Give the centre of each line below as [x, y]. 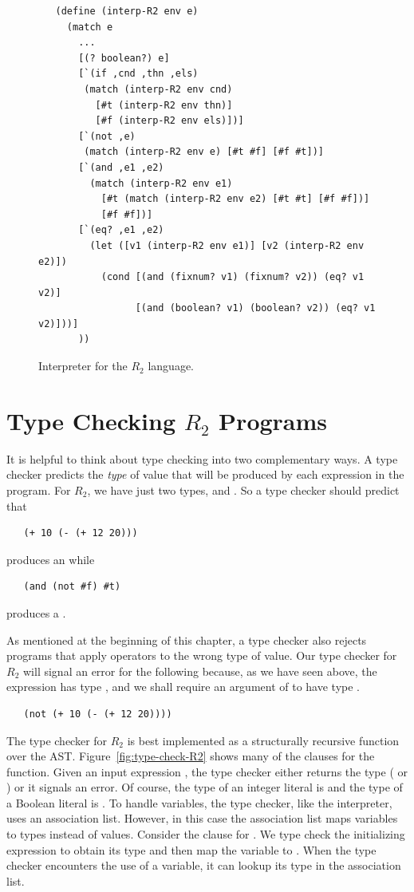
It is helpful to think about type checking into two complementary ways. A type [202, 458]
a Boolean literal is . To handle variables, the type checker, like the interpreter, [199, 802]
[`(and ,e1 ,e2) [121, 167]
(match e [90, 27]
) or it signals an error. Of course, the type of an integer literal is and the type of [205, 787]
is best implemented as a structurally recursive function [263, 740]
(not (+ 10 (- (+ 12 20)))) [98, 714]
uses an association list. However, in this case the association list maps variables [202, 818]
